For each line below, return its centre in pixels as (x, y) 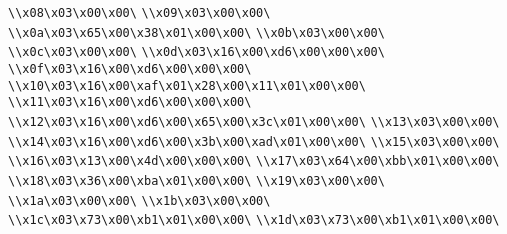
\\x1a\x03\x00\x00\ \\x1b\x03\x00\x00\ (139, 200)
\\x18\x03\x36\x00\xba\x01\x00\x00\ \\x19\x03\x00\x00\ (196, 180)
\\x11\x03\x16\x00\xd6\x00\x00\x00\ (130, 102)
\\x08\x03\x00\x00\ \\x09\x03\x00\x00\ (139, 13)
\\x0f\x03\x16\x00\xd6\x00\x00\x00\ (130, 68)
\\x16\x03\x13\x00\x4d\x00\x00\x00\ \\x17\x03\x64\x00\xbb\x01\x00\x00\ (254, 161)
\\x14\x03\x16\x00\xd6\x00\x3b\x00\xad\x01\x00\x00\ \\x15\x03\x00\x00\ (254, 141)
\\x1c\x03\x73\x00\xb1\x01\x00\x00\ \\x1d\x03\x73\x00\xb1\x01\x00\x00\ (254, 220)
